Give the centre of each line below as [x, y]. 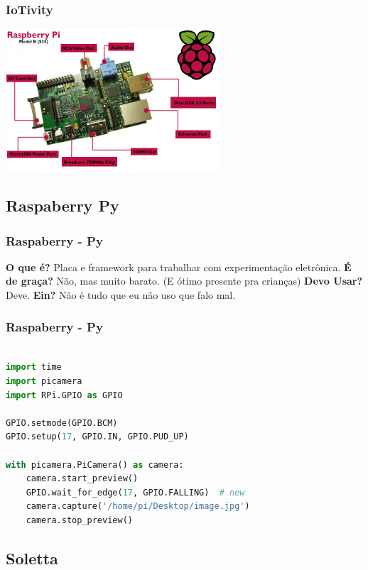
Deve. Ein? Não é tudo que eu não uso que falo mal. [121, 295]
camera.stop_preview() [79, 520]
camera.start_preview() [82, 479]
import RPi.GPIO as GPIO [64, 395]
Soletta [32, 558]
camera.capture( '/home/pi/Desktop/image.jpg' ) [138, 506]
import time [34, 367]
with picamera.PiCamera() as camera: [95, 465]
